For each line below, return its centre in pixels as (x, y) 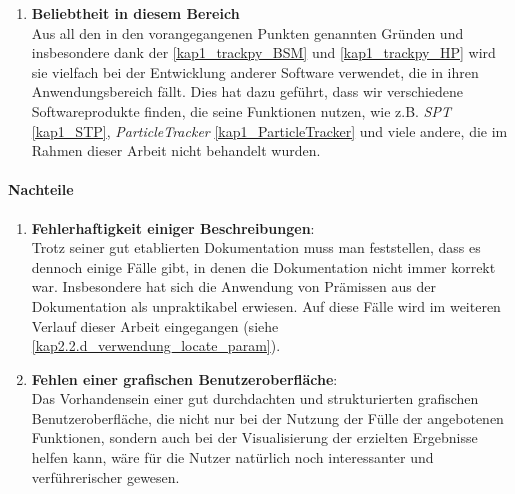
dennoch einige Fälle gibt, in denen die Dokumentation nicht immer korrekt (263, 266)
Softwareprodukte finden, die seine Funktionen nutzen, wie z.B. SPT (241, 110)
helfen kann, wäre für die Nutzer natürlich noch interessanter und (232, 457)
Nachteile (41, 189)
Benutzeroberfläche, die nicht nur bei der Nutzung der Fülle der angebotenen (267, 417)
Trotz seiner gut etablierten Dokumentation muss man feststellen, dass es (256, 247)
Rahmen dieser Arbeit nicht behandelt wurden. (176, 150)
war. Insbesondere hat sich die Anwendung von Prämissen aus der (233, 286)
